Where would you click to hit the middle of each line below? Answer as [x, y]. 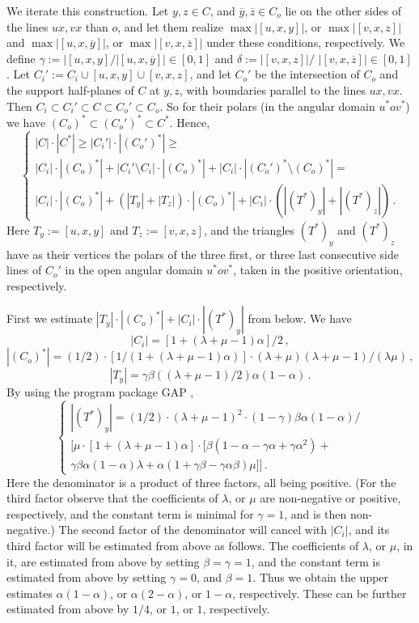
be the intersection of [307, 74]
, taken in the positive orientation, [318, 270]
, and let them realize [170, 26]
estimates [30, 593]
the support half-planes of [70, 89]
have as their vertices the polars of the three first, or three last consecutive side [203, 254]
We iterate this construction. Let [88, 11]
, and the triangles [249, 229]
